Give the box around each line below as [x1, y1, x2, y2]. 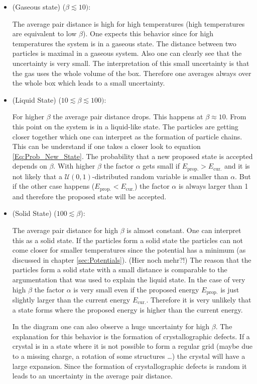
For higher [12, 111, 45, 122]
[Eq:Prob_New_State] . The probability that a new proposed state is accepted [12, 150, 253, 161]
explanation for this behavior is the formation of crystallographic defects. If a [12, 331, 250, 341]
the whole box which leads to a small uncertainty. [12, 78, 165, 88]
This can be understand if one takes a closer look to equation [12, 141, 201, 151]
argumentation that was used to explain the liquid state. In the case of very [12, 274, 245, 284]
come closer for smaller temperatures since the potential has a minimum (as [12, 245, 246, 255]
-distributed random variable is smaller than [92, 171, 228, 181]
